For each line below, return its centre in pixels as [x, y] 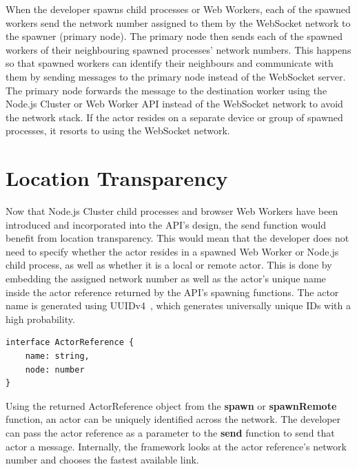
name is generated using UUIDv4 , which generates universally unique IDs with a [178, 305]
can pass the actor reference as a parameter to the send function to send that [170, 432]
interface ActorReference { [70, 343]
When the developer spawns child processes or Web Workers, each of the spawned [178, 9]
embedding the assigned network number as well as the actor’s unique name [166, 279]
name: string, [57, 356]
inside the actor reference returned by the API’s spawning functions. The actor [172, 292]
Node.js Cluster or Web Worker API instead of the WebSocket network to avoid [174, 104]
